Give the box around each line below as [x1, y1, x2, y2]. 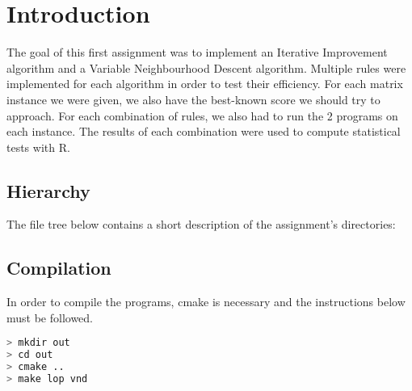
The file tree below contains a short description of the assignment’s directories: [6, 216, 396, 233]
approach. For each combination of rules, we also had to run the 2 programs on [6, 107, 398, 124]
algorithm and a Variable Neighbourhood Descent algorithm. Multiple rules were [6, 59, 406, 76]
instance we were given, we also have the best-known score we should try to [6, 90, 380, 107]
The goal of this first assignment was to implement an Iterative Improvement [6, 44, 388, 61]
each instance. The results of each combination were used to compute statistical [6, 123, 401, 140]
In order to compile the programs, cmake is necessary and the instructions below [6, 293, 406, 310]
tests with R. [6, 138, 70, 155]
